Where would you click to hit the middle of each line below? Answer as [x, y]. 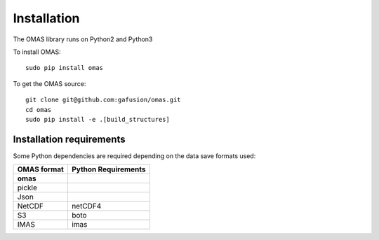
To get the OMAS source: [49, 83]
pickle [27, 188]
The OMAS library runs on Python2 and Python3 [83, 39]
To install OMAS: [37, 52]
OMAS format [41, 169]
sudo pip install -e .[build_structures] [98, 119]
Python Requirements [108, 169]
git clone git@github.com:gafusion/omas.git [104, 100]
